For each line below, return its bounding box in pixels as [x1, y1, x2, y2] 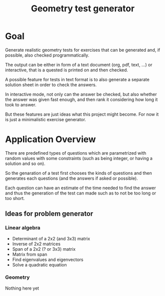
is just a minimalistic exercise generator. [5, 116, 86, 122]
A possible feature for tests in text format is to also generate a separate [5, 76, 150, 82]
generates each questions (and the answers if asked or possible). [5, 175, 138, 181]
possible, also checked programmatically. [5, 52, 90, 58]
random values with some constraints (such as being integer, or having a [5, 155, 153, 161]
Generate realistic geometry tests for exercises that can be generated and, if [5, 47, 161, 53]
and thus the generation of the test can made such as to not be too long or [5, 190, 157, 196]
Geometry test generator [31, 3, 135, 14]
